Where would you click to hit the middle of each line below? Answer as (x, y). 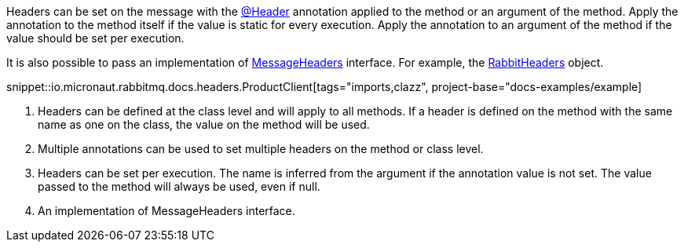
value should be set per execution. (95, 38)
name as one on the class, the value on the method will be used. (204, 124)
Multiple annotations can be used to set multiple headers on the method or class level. (261, 149)
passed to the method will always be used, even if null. (179, 186)
